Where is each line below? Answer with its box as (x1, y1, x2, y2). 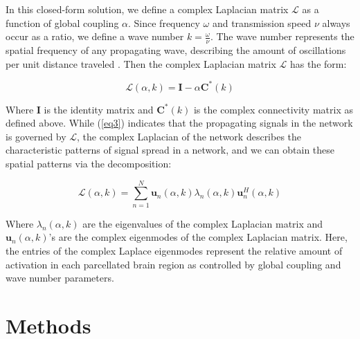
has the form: (289, 56, 347, 71)
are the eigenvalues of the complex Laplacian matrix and (82, 216, 323, 230)
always (322, 15, 350, 30)
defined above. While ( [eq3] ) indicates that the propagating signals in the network (6, 116, 353, 130)
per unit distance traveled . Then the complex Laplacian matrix (6, 56, 276, 71)
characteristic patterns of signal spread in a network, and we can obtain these (6, 143, 335, 157)
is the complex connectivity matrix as (193, 102, 353, 116)
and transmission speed (212, 15, 312, 30)
